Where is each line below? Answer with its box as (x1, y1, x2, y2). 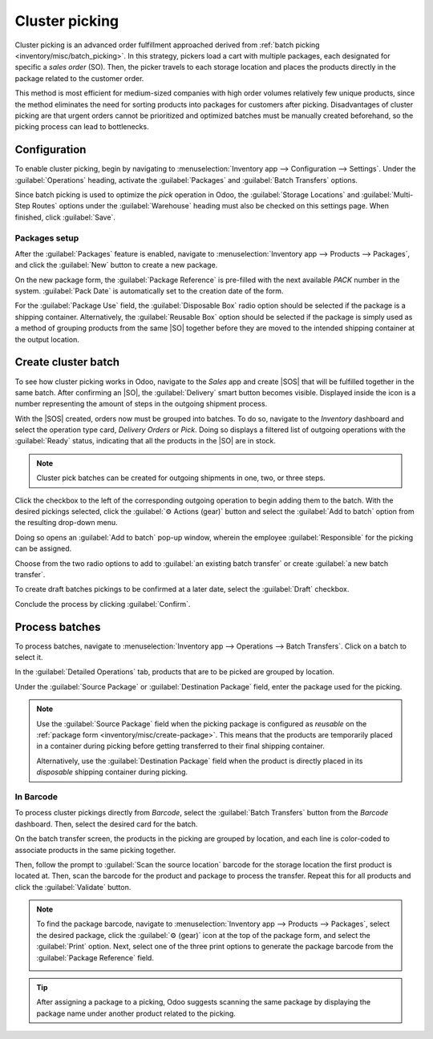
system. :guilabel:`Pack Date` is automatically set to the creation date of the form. (14, 286, 284, 296)
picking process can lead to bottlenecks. (14, 122, 149, 131)
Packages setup (14, 232, 79, 244)
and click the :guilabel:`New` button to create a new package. (14, 261, 218, 270)
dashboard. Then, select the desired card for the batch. (14, 819, 198, 829)
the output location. (14, 334, 80, 344)
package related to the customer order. (14, 73, 144, 83)
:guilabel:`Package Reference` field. (36, 952, 154, 962)
